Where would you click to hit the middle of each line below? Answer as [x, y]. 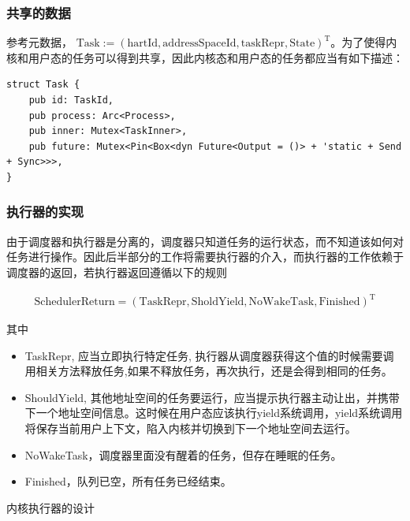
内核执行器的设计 [50, 507]
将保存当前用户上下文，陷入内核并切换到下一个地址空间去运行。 [190, 428]
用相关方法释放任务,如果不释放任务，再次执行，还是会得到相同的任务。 [209, 371]
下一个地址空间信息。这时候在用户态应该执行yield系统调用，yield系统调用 [214, 413]
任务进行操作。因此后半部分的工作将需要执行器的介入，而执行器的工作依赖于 [205, 257]
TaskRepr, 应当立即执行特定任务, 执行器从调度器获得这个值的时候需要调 [209, 355]
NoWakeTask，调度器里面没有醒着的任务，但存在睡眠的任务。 [183, 454]
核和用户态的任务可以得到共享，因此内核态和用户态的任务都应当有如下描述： [205, 57]
